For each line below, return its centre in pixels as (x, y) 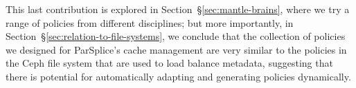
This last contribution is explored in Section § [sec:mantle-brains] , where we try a (178, 9)
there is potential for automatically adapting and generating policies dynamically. (178, 76)
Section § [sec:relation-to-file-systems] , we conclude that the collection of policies (176, 36)
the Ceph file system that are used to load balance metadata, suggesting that (169, 63)
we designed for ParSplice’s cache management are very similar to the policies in (176, 49)
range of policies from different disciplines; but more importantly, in (150, 22)
